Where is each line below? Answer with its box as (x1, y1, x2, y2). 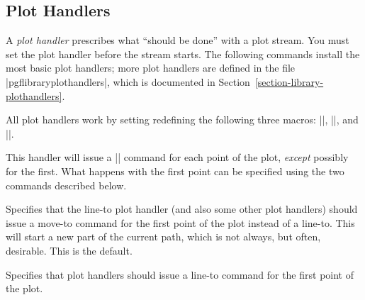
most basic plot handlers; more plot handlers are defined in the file (6, 60, 296, 75)
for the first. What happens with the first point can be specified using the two (6, 163, 344, 178)
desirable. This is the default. (6, 243, 133, 257)
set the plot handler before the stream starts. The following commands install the (6, 46, 360, 61)
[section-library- (254, 74, 324, 89)
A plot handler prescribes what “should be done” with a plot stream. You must (6, 33, 349, 48)
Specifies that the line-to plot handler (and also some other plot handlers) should (6, 201, 358, 216)
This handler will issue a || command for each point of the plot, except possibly (6, 150, 349, 165)
